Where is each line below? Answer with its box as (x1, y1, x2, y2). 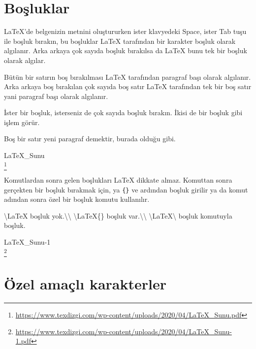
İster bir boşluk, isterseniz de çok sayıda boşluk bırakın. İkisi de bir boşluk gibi (4, 107, 243, 118)
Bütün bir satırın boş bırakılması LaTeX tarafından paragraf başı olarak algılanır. (4, 71, 251, 82)
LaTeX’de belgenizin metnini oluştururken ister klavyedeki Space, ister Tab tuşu (4, 26, 247, 36)
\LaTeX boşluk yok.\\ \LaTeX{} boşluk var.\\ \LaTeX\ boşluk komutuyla (4, 210, 232, 221)
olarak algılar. (4, 55, 46, 65)
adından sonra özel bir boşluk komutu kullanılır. (4, 194, 150, 204)
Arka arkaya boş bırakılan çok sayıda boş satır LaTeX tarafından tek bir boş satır (4, 81, 252, 92)
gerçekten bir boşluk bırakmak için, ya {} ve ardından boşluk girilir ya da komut (4, 184, 248, 194)
